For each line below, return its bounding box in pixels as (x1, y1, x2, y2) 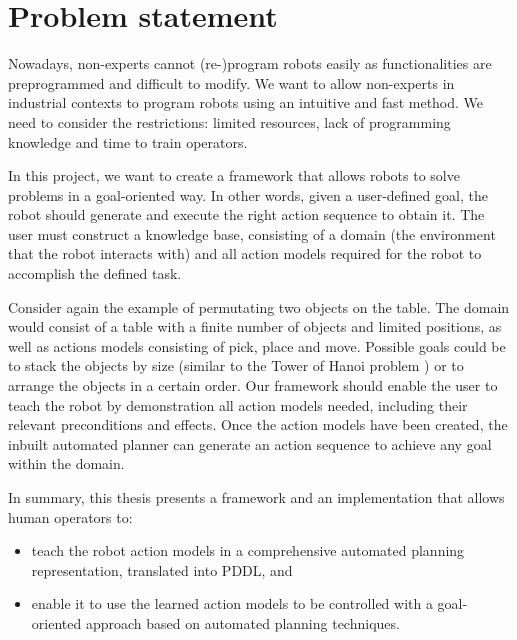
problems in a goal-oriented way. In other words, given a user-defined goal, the (8, 184, 488, 205)
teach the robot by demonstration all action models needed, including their (8, 394, 468, 415)
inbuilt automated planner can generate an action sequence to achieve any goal (8, 433, 492, 454)
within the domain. (8, 453, 125, 474)
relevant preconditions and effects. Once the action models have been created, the (8, 414, 508, 435)
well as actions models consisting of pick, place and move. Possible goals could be (8, 335, 506, 356)
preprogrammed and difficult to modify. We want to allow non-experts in (8, 72, 455, 93)
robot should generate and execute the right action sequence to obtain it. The (8, 204, 485, 225)
